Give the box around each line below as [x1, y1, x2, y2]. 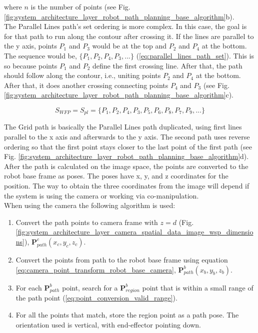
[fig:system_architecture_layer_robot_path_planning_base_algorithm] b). [4, 11, 234, 21]
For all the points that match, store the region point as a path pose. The [15, 309, 239, 319]
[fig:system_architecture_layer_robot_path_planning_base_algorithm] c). [4, 89, 233, 100]
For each [15, 282, 42, 292]
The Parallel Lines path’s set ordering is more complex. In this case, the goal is [4, 21, 247, 31]
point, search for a [62, 282, 118, 292]
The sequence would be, [4, 50, 77, 60]
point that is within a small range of [142, 282, 253, 292]
